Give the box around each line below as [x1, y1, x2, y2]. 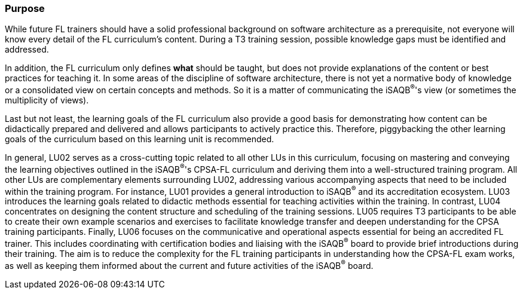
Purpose [5, 2, 45, 14]
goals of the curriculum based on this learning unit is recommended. [5, 134, 274, 145]
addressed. [5, 44, 49, 55]
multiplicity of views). [5, 95, 89, 106]
